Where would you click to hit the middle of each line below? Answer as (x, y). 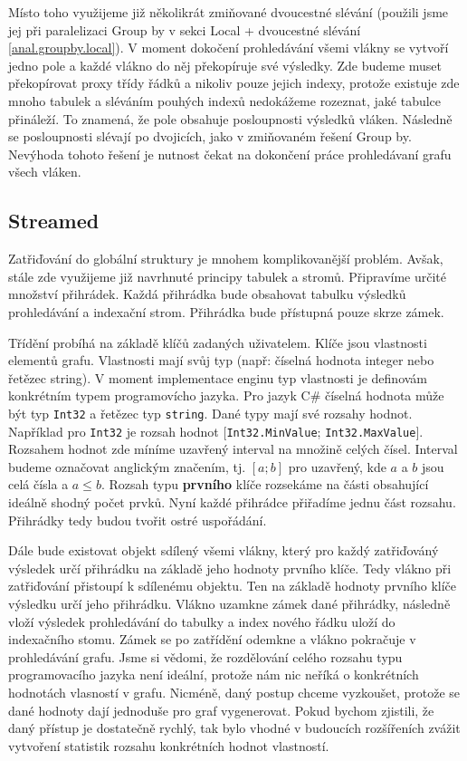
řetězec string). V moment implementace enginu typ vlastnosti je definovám (218, 377)
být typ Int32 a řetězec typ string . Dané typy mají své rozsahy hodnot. (210, 413)
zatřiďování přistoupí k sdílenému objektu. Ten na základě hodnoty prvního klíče (233, 586)
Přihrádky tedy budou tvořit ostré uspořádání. (138, 520)
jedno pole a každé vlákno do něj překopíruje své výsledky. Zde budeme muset (225, 65)
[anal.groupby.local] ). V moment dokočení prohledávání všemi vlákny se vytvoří (229, 48)
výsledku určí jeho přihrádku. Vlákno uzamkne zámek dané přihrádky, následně (229, 603)
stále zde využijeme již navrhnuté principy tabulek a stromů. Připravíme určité (227, 276)
